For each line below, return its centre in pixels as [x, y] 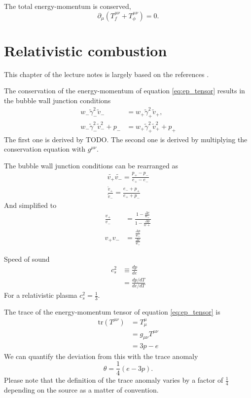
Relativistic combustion [86, 50]
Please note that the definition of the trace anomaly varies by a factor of [114, 380]
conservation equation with [45, 149]
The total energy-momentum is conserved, [68, 6]
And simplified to [30, 205]
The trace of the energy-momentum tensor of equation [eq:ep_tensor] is [112, 312]
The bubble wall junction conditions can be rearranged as [91, 165]
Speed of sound [27, 259]
